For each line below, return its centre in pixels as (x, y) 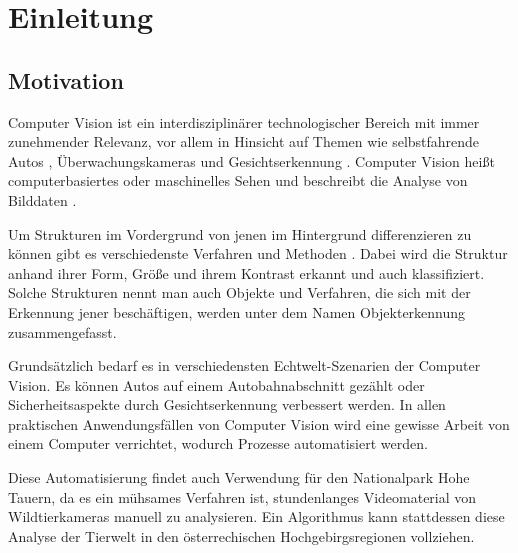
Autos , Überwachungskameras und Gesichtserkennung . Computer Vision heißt (251, 160)
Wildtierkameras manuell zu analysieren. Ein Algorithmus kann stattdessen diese (256, 516)
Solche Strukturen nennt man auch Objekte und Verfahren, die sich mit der (239, 292)
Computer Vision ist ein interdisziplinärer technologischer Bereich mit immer (244, 121)
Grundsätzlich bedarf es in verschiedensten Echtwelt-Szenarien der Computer (244, 365)
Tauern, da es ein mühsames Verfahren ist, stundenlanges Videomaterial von (242, 496)
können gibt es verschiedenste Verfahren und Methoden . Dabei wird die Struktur (258, 253)
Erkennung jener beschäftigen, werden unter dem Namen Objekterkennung (237, 311)
